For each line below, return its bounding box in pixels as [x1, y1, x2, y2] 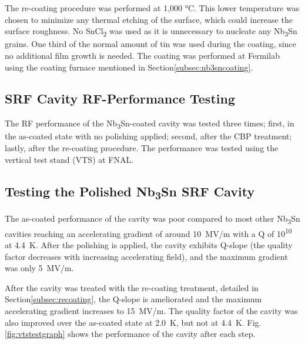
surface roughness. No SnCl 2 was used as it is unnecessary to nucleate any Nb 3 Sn [5, 25, 297, 38]
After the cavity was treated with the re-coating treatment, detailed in [5, 281, 259, 293]
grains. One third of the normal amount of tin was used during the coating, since [5, 38, 296, 50]
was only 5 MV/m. [5, 262, 74, 274]
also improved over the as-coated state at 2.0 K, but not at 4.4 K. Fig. [5, 316, 262, 328]
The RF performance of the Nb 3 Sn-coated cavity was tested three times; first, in [5, 117, 294, 131]
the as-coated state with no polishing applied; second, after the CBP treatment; [5, 130, 292, 142]
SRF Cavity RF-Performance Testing [5, 89, 235, 108]
